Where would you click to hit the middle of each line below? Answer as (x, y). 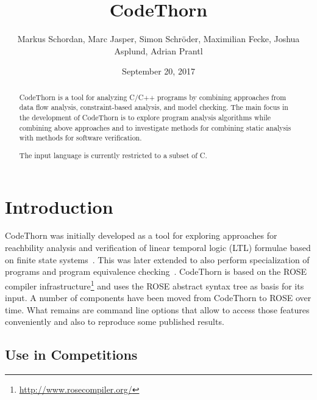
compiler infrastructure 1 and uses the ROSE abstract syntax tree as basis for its (155, 285)
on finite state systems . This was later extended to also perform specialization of (157, 259)
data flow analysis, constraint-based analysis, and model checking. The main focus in (154, 107)
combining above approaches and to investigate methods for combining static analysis (155, 127)
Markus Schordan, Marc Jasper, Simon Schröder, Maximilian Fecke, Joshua (158, 39)
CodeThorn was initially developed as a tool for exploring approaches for (141, 235)
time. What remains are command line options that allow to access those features (157, 309)
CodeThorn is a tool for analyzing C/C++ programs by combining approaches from (153, 97)
